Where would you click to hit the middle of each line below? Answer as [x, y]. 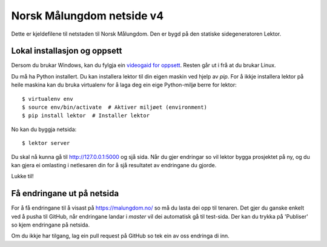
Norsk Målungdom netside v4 [88, 16]
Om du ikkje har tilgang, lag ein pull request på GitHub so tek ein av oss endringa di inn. [120, 236]
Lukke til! [22, 176]
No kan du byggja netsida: [44, 129]
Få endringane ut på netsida [65, 194]
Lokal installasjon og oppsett [67, 51]
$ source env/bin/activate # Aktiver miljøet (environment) [114, 107]
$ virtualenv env [48, 99]
